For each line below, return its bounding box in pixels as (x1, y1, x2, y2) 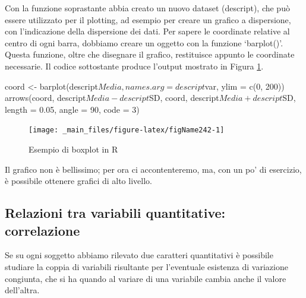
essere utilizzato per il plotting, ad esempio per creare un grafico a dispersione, (5, 13, 291, 26)
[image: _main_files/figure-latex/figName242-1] (29, 126, 225, 135)
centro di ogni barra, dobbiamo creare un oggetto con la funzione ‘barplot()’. (5, 36, 283, 49)
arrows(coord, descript (5, 91, 86, 104)
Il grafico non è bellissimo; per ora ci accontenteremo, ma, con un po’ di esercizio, (5, 163, 302, 175)
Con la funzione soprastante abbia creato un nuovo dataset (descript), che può (5, 2, 290, 14)
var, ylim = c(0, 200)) (204, 80, 285, 92)
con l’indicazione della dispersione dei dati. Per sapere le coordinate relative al (5, 25, 290, 37)
